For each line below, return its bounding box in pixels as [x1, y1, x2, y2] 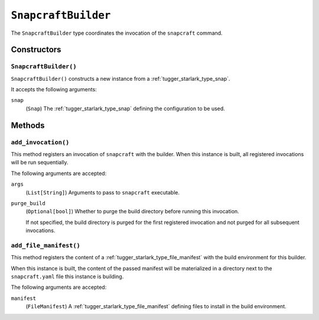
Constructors [11, 45, 61, 55]
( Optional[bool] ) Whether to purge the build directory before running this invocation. [25, 208, 239, 215]
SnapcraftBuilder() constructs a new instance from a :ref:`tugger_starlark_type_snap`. [11, 75, 230, 82]
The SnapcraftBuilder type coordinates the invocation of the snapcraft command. [11, 29, 223, 37]
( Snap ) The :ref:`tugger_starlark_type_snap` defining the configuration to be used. [25, 105, 226, 112]
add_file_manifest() [11, 242, 81, 249]
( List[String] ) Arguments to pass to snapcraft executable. [25, 189, 180, 196]
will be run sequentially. [11, 159, 69, 166]
